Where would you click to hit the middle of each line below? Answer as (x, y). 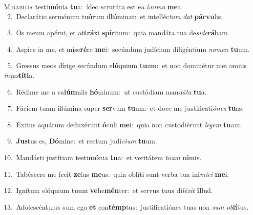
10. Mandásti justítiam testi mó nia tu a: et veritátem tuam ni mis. (103, 157)
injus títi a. (19, 75)
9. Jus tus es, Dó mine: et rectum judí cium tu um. (82, 141)
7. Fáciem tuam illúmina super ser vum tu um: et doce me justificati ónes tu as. (126, 108)
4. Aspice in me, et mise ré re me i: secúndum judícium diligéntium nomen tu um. (128, 49)
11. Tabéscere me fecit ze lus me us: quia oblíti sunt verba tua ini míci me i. (116, 174)
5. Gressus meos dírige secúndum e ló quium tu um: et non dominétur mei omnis (127, 65)
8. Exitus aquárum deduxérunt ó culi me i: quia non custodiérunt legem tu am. (125, 124)
